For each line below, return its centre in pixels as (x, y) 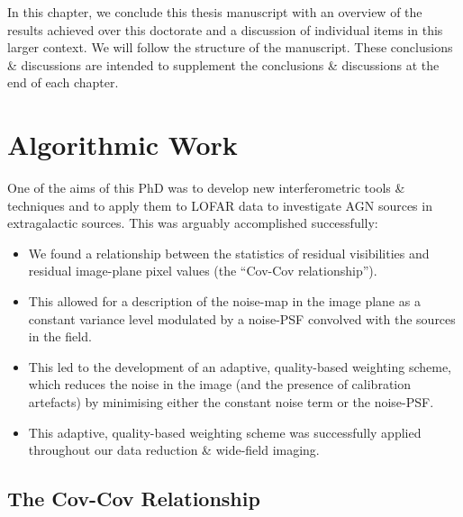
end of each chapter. (63, 82)
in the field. (60, 336)
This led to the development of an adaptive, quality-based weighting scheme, (240, 366)
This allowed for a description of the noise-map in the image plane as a (224, 301)
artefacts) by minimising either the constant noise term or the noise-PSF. (231, 402)
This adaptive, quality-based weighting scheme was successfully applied (225, 432)
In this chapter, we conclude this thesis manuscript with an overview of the (215, 12)
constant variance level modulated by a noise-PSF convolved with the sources (242, 318)
